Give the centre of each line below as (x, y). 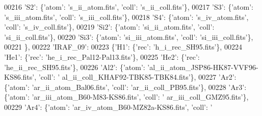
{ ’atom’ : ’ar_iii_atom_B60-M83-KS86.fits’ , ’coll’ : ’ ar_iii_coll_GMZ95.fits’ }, (126, 97)
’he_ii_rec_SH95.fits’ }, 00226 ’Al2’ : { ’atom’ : (75, 67)
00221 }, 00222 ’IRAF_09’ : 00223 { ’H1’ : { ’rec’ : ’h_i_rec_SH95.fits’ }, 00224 (123, 47)
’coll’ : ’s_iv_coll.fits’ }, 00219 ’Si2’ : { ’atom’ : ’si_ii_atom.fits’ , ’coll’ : (109, 27)
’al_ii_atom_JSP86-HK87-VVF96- (203, 67)
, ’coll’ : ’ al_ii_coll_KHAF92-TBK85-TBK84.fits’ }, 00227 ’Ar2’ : (135, 77)
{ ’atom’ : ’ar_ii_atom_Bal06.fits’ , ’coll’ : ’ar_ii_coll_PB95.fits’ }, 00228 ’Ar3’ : (125, 87)
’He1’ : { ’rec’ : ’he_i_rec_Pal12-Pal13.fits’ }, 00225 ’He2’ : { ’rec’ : (102, 56)
